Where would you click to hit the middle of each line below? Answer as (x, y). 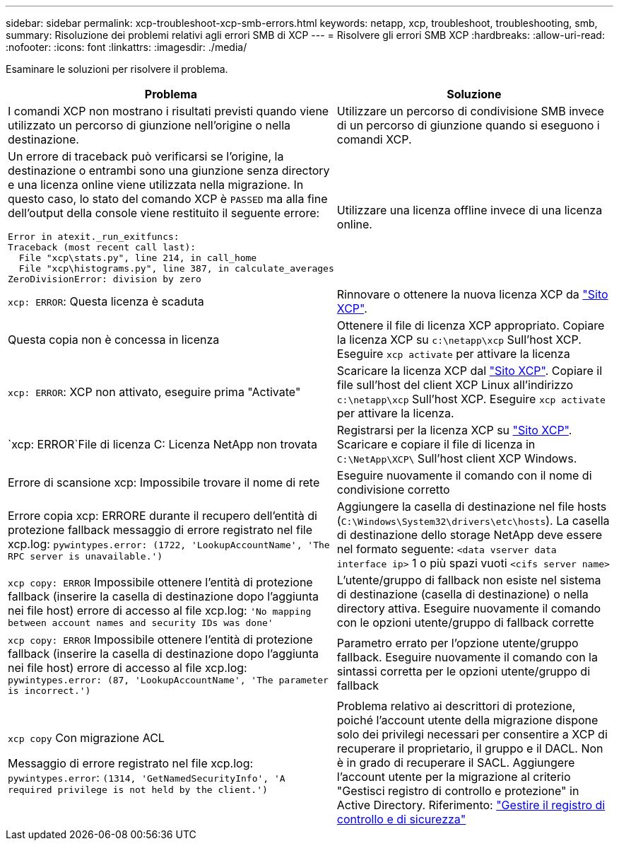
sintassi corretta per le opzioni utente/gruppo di (464, 671)
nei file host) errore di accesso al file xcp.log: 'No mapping (160, 610)
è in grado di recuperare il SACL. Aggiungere (456, 763)
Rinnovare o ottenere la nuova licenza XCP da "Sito (472, 294)
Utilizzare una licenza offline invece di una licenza (470, 210)
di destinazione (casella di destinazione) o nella (462, 594)
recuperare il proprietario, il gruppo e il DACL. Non (470, 748)
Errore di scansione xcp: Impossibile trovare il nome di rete (164, 482)
